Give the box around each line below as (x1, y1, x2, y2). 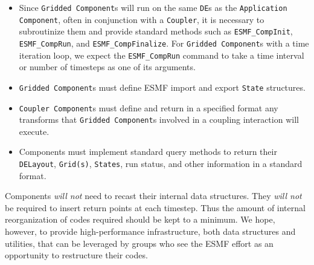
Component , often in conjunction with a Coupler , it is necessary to (19, 13, 264, 25)
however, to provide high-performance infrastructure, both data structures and (5, 225, 296, 238)
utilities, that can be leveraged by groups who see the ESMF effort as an (5, 237, 274, 249)
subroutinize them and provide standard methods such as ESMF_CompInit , (19, 25, 293, 38)
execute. (19, 125, 50, 137)
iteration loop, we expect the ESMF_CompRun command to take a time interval (19, 48, 304, 61)
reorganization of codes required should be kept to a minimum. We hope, (5, 213, 275, 226)
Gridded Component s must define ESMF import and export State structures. (19, 80, 306, 93)
